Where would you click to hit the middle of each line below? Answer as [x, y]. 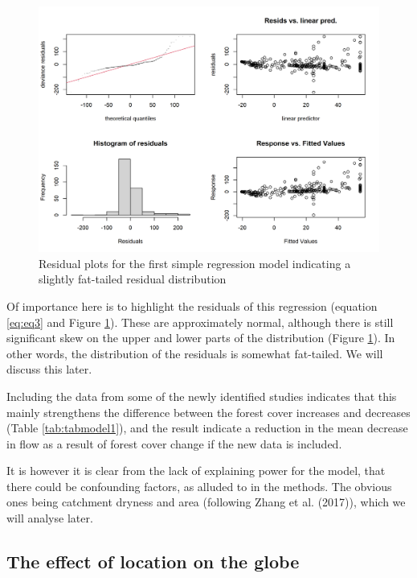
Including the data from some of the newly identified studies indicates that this [202, 396]
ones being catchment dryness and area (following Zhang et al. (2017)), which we [206, 502]
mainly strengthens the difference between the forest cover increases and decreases [208, 412]
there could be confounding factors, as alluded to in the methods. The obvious [199, 486]
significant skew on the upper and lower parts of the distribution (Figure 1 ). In [201, 338]
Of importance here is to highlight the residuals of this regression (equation [192, 306]
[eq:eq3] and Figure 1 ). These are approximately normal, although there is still [200, 322]
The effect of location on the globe [153, 561]
